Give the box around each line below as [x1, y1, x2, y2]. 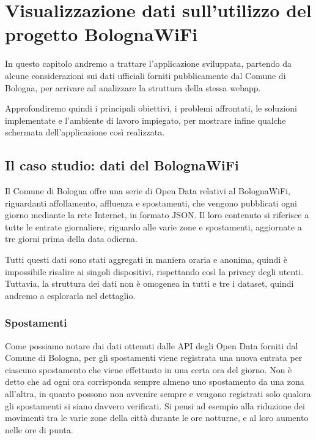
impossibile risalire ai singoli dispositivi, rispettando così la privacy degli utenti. [5, 265, 304, 278]
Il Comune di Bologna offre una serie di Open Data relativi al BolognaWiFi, [5, 184, 290, 197]
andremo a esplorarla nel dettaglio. [5, 289, 136, 302]
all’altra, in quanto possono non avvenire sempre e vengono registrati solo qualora [5, 387, 311, 400]
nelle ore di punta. [5, 423, 73, 436]
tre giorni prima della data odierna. [5, 232, 138, 245]
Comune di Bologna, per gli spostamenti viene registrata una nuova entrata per [5, 351, 303, 364]
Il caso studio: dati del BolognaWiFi [5, 156, 239, 175]
